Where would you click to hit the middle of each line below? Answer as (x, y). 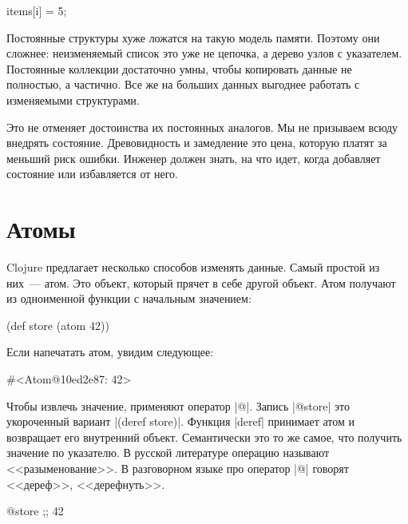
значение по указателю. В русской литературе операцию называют (168, 453)
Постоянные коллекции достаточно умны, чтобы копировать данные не (179, 68)
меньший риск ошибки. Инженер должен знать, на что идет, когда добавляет (194, 158)
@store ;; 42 (35, 511)
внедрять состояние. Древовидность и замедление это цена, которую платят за (197, 143)
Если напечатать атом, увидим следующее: (110, 352)
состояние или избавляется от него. (92, 174)
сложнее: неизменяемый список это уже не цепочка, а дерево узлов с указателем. (204, 53)
